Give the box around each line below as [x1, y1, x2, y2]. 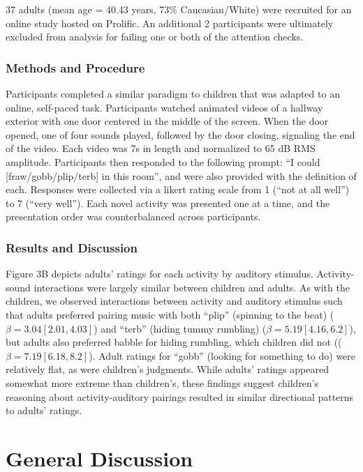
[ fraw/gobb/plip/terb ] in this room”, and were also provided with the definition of [6, 168, 357, 183]
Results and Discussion [6, 238, 138, 256]
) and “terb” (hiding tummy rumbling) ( [94, 321, 267, 335]
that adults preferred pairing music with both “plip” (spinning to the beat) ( [6, 307, 334, 321]
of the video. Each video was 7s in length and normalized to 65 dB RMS [6, 141, 316, 155]
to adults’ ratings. [6, 403, 82, 418]
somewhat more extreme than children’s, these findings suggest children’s [6, 375, 319, 390]
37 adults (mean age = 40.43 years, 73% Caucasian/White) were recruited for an [6, 2, 352, 16]
